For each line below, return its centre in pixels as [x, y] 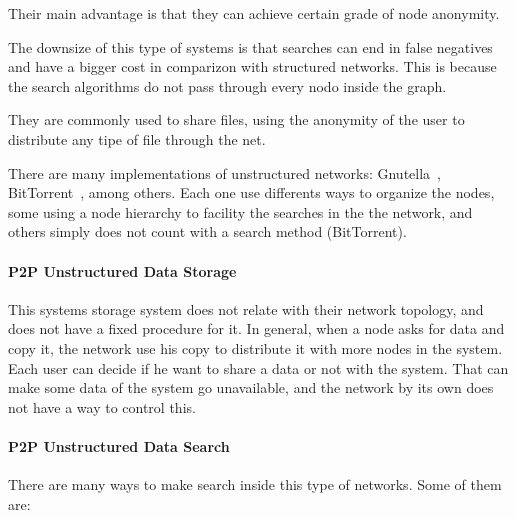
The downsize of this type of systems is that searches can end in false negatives [250, 46]
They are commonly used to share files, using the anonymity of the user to [236, 119]
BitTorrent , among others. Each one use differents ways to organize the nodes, [251, 192]
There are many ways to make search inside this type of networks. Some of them [255, 484]
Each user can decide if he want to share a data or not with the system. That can [258, 367]
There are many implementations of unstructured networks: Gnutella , [224, 172]
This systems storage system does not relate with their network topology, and [246, 308]
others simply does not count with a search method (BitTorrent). [207, 231]
